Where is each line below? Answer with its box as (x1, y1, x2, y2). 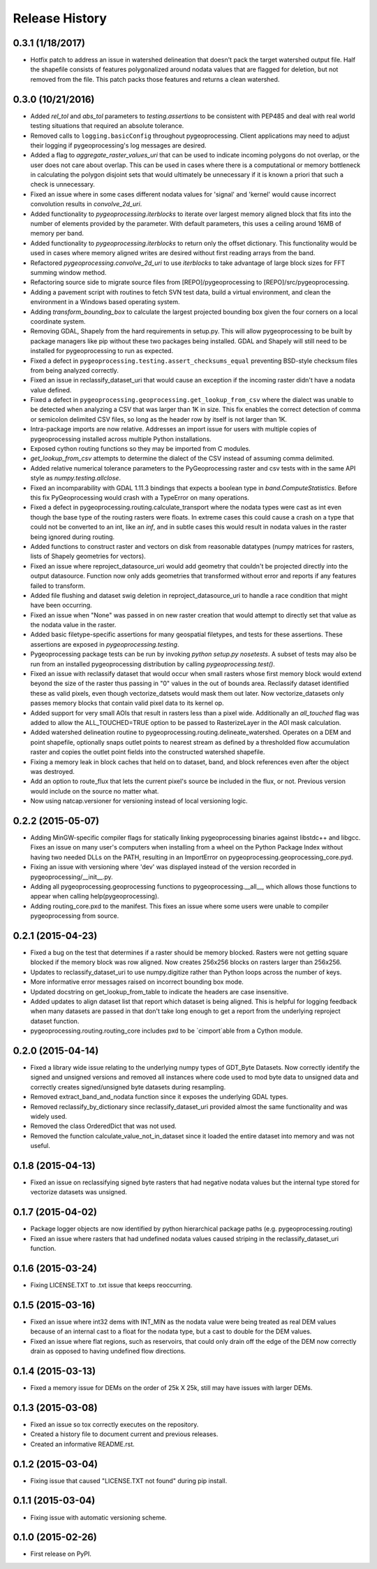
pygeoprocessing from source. (30, 912, 119, 920)
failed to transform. (30, 581, 86, 590)
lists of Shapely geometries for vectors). (30, 552, 146, 561)
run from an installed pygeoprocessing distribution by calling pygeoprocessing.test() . (30, 659, 275, 668)
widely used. (30, 1112, 68, 1121)
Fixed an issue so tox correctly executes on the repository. (30, 1420, 199, 1428)
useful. (30, 1142, 50, 1150)
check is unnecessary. (30, 180, 96, 189)
